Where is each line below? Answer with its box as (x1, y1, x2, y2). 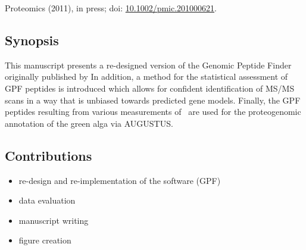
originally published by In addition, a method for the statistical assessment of (5, 70, 288, 83)
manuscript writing (18, 214, 89, 226)
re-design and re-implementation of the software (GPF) (18, 174, 221, 186)
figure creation (18, 234, 71, 246)
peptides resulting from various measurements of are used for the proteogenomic (5, 105, 301, 118)
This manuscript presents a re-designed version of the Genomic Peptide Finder (5, 58, 292, 71)
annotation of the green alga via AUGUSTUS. (5, 117, 173, 129)
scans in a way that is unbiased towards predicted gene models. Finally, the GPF (5, 93, 301, 106)
